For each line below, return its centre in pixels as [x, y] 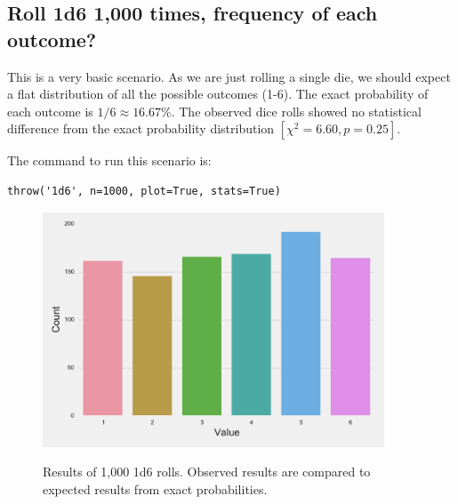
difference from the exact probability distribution [141, 128]
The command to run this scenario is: [109, 160]
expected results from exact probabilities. [155, 488]
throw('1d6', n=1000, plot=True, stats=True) [144, 191]
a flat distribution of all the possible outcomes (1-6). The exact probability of [218, 94]
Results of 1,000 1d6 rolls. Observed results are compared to [207, 472]
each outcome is [50, 111]
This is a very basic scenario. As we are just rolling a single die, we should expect [229, 76]
